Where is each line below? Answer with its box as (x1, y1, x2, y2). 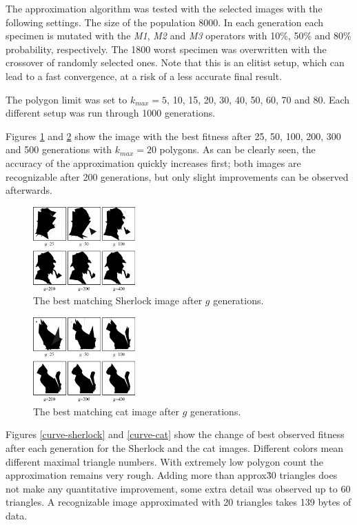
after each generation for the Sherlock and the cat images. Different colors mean (6, 441, 344, 455)
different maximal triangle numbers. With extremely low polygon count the (6, 454, 324, 468)
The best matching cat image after (33, 404, 180, 418)
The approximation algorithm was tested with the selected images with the (6, 1, 323, 15)
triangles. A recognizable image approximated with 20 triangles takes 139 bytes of (6, 495, 351, 509)
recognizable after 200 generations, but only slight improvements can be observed (6, 169, 349, 184)
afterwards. (6, 183, 52, 197)
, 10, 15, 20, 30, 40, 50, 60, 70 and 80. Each (167, 92, 350, 106)
